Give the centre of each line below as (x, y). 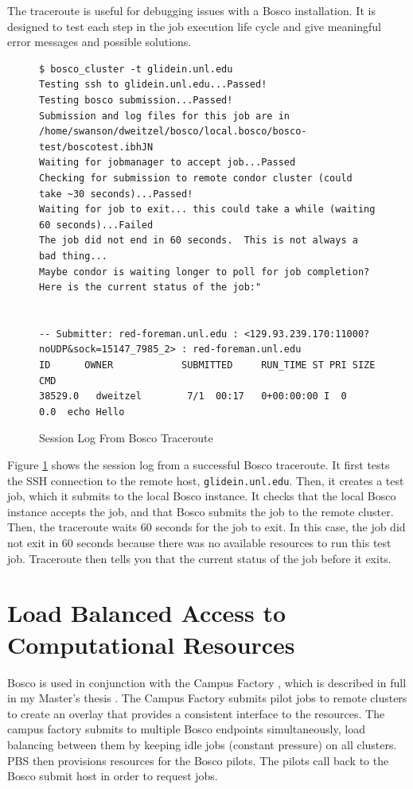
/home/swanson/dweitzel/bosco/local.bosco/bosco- (173, 132)
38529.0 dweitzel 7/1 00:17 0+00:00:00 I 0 (193, 396)
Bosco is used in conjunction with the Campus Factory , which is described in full (207, 682)
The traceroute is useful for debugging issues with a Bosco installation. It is (191, 10)
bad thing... (73, 256)
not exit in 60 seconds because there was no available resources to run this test (199, 543)
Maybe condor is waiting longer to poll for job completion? (205, 272)
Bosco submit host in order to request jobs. (113, 776)
